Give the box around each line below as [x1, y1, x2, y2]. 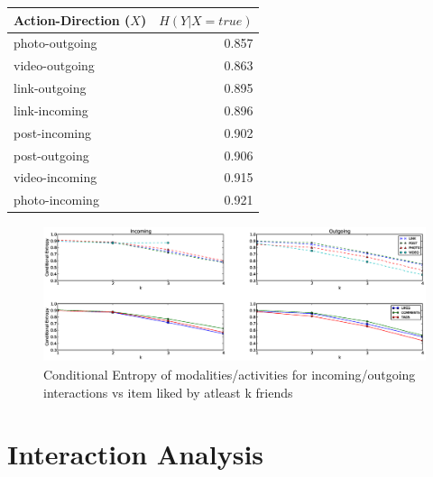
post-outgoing [14, 145, 89, 164]
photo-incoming [14, 190, 99, 209]
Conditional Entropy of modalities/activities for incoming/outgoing [43, 365, 416, 384]
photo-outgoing [14, 33, 97, 52]
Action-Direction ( [14, 10, 131, 29]
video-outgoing [14, 56, 95, 75]
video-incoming [14, 168, 97, 187]
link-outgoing [14, 78, 87, 97]
